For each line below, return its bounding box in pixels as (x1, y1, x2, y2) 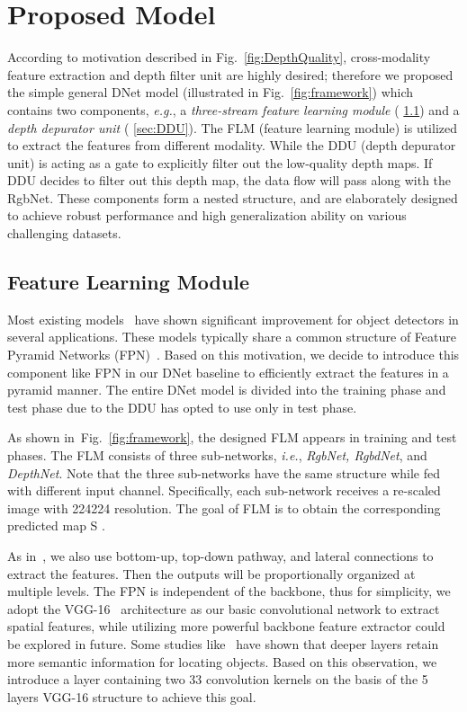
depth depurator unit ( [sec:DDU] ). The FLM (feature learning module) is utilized (7, 118, 457, 137)
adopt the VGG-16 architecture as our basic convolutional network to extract (7, 599, 440, 618)
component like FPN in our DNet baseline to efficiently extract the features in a (7, 362, 449, 381)
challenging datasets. (7, 224, 121, 243)
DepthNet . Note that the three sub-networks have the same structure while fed (7, 463, 440, 482)
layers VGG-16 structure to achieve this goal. (7, 687, 256, 706)
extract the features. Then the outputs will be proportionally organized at (7, 564, 416, 583)
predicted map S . (7, 516, 105, 535)
